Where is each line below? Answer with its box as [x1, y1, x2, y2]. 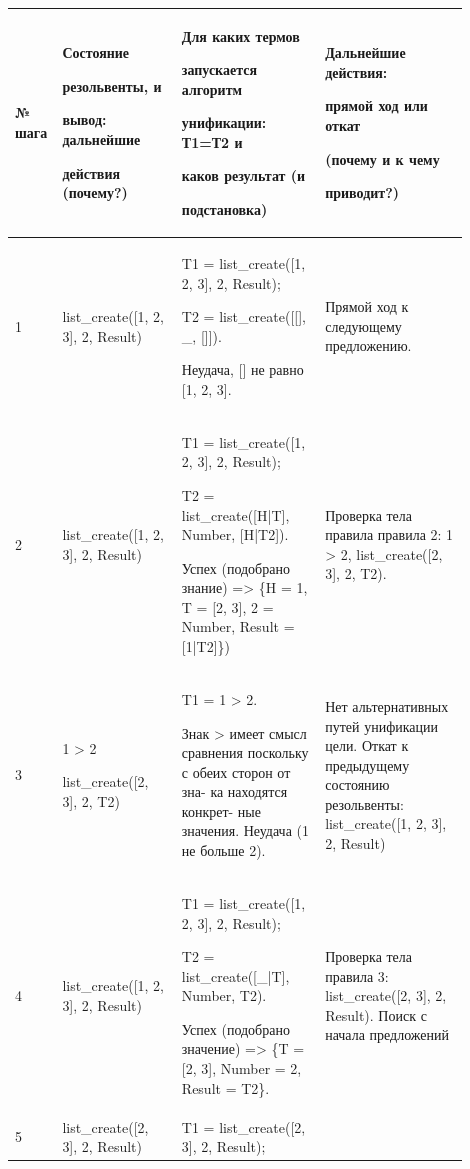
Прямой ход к [325, 296, 409, 317]
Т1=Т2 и [181, 131, 243, 152]
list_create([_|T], [181, 965, 290, 986]
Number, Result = [181, 616, 295, 637]
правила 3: [325, 965, 389, 986]
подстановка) [181, 199, 268, 220]
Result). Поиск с [325, 1004, 427, 1025]
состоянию [325, 774, 390, 795]
